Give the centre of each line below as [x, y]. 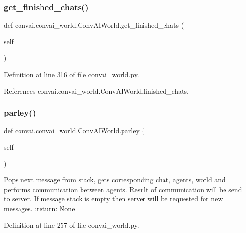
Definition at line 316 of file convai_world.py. [72, 74]
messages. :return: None [40, 208]
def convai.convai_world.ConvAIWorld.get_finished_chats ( [94, 25]
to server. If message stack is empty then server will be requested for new [113, 199]
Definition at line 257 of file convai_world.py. [72, 224]
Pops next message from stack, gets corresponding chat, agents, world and [115, 180]
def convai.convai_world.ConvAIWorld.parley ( [74, 130]
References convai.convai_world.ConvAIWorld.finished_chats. [96, 90]
